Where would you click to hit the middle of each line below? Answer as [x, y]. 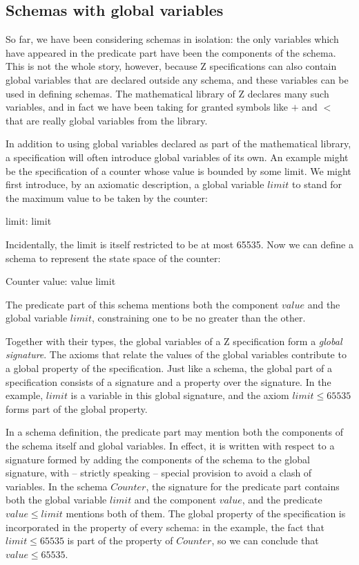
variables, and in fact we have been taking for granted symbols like [147, 107]
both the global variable [56, 500]
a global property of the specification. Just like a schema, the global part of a [169, 368]
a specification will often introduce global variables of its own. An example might [177, 157]
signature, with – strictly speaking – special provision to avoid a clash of [159, 473]
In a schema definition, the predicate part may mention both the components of [175, 432]
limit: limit [29, 221]
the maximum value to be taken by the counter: [107, 197]
